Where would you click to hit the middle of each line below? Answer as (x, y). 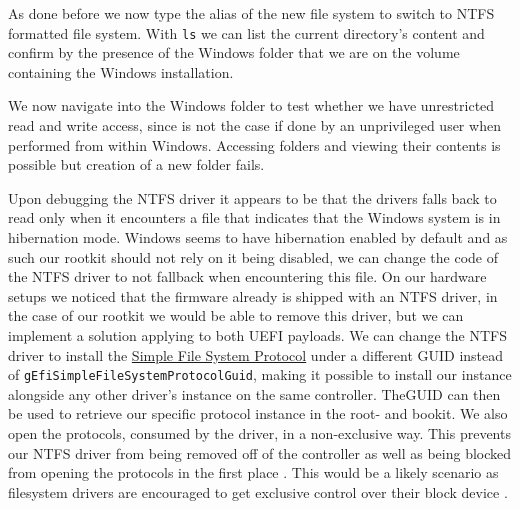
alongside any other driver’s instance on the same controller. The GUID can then (254, 393)
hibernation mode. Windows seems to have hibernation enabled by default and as (258, 237)
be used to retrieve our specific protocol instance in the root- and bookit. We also (258, 413)
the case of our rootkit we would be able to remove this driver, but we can (236, 315)
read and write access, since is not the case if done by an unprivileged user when (254, 125)
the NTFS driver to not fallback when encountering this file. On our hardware (247, 276)
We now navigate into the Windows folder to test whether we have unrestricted (251, 105)
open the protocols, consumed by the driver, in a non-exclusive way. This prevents (259, 433)
